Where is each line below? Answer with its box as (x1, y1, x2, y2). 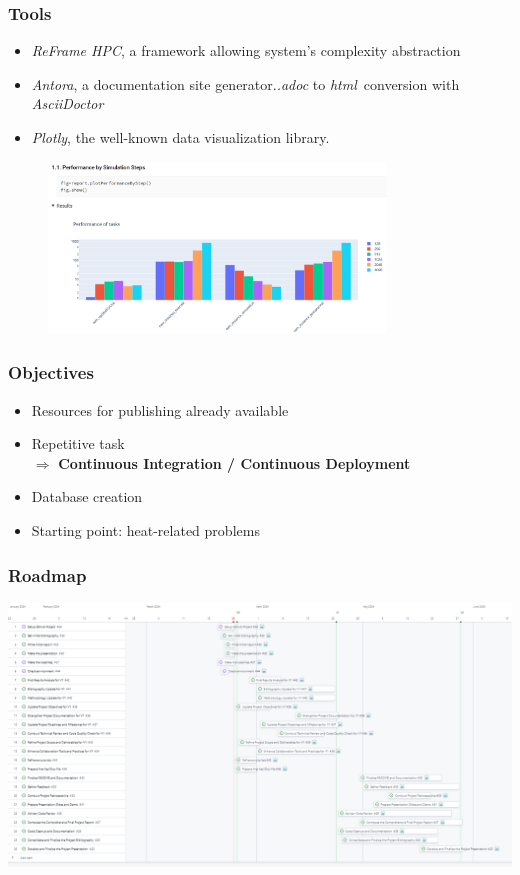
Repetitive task (31, 433, 125, 454)
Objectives (8, 360, 94, 385)
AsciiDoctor (31, 93, 104, 114)
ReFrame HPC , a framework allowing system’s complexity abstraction (31, 40, 461, 61)
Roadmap (8, 562, 87, 587)
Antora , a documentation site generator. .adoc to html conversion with (31, 73, 460, 94)
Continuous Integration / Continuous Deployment (58, 452, 411, 473)
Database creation (31, 486, 143, 507)
